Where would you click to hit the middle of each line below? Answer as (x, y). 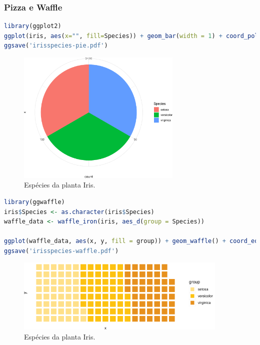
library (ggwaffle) (34, 202)
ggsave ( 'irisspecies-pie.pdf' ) (56, 46)
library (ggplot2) (33, 26)
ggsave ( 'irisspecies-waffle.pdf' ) (61, 251)
